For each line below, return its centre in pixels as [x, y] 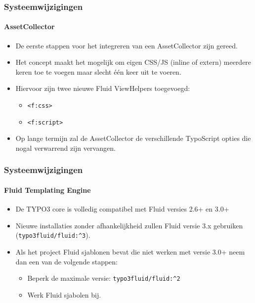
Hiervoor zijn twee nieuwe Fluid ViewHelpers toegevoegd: [103, 88]
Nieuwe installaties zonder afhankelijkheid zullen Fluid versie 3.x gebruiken [129, 225]
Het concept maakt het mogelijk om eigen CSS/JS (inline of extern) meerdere [133, 62]
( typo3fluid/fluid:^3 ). [53, 235]
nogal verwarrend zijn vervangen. [65, 148]
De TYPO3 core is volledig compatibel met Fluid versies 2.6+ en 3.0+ [122, 209]
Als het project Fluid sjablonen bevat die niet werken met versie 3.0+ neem [130, 252]
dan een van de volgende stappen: [66, 261]
